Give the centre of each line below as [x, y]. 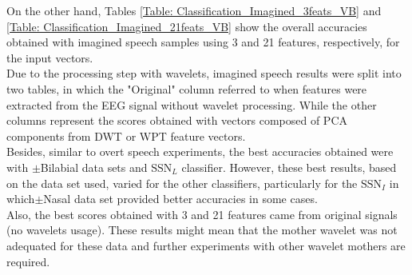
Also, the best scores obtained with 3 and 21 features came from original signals [202, 214]
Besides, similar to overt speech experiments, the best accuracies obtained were [200, 151]
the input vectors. [50, 57]
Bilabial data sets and [94, 167]
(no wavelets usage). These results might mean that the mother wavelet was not [202, 230]
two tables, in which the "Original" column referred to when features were [187, 88]
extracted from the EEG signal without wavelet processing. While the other [192, 104]
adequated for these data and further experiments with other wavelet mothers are [206, 245]
